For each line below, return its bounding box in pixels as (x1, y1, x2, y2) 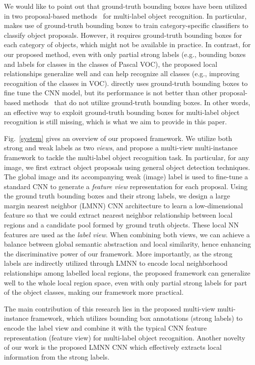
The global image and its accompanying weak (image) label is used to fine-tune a (4, 171, 248, 182)
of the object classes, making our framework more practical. (4, 287, 184, 297)
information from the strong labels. (4, 351, 110, 362)
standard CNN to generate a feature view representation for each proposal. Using (4, 181, 248, 191)
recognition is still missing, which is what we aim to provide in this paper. (4, 116, 227, 127)
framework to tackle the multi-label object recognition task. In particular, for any (4, 152, 249, 162)
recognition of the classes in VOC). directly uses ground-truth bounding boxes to (4, 78, 248, 88)
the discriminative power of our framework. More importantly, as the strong (4, 248, 232, 258)
